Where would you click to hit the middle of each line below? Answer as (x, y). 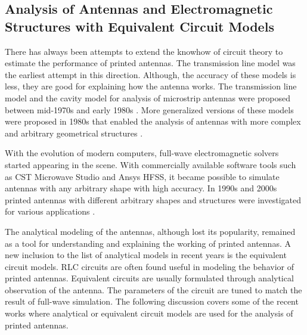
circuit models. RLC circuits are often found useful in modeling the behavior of (149, 266)
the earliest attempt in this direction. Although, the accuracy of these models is (151, 74)
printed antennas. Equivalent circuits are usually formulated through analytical (149, 278)
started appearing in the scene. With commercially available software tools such (151, 164)
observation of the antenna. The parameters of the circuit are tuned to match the (153, 289)
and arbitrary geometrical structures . (74, 133)
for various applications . (50, 211)
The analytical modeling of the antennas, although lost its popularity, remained (150, 231)
